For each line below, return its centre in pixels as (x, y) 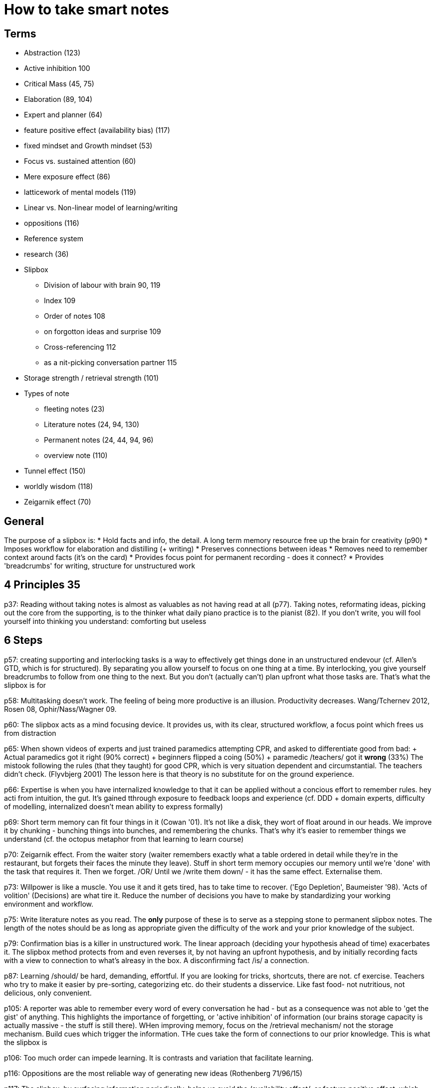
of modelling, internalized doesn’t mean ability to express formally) (113, 806)
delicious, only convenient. (48, 993)
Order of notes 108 (75, 316)
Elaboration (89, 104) (58, 99)
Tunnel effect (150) (55, 471)
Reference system (54, 239)
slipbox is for (25, 685)
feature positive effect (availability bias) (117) (97, 130)
